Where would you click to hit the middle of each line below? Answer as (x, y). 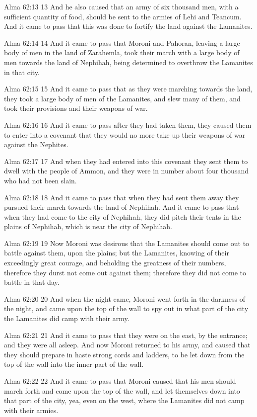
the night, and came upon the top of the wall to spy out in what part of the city (126, 308)
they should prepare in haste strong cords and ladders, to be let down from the (124, 354)
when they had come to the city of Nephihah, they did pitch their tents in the (123, 216)
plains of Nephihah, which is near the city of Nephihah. (88, 226)
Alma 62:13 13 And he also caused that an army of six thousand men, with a (121, 6)
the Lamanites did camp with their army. (67, 318)
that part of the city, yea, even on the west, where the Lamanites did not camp (124, 400)
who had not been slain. (40, 180)
